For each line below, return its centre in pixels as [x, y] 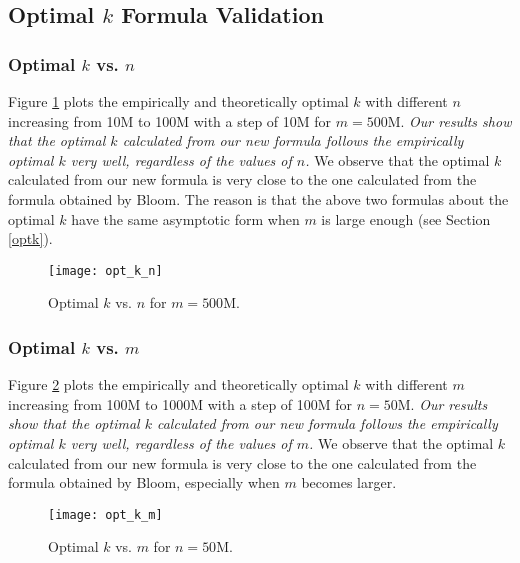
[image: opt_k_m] [105, 514]
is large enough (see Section [406, 218]
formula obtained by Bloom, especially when [144, 482]
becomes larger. [349, 482]
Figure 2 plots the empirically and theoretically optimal [178, 384]
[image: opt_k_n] [105, 270]
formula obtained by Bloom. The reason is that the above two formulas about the [258, 198]
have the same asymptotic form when [185, 218]
